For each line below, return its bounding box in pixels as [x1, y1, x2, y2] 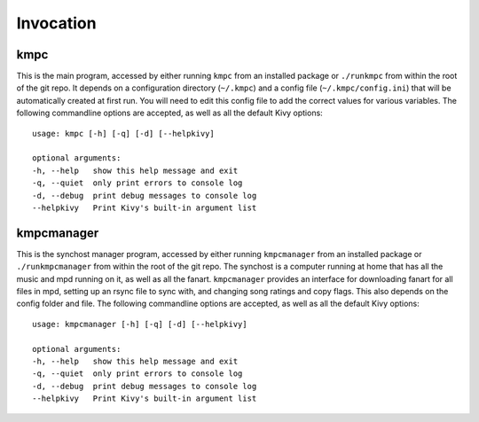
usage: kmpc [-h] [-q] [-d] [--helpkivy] [32, 129, 215, 138]
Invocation [16, 13, 97, 33]
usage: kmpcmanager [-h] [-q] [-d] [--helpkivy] [32, 319, 247, 329]
